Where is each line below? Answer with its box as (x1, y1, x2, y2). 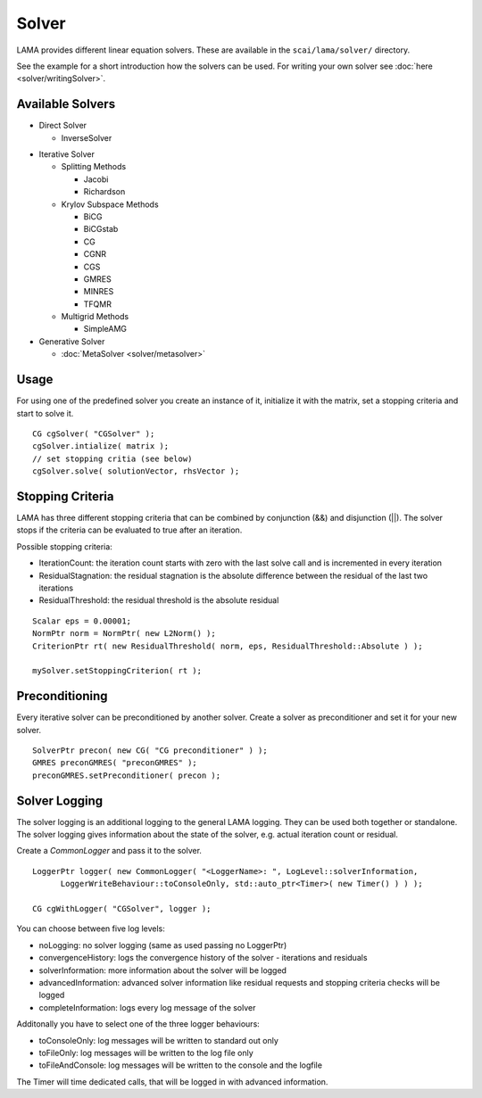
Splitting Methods (61, 161, 127, 172)
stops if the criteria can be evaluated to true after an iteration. (16, 524, 243, 535)
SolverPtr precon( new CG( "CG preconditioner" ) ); (32, 746, 268, 755)
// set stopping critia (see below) (32, 453, 193, 464)
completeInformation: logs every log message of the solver (38, 1002, 256, 1012)
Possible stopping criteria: (16, 541, 113, 552)
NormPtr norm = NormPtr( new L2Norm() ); (32, 629, 216, 639)
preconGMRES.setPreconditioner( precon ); (32, 770, 221, 780)
